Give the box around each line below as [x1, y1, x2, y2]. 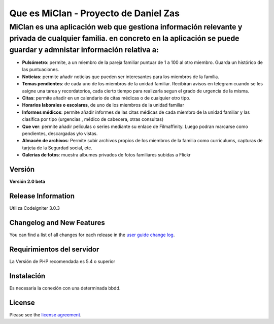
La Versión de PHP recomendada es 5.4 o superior [9, 258, 116, 264]
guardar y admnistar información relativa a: [9, 45, 159, 54]
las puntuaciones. [22, 67, 59, 73]
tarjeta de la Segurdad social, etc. [22, 145, 92, 151]
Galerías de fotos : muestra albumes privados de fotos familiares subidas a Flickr [22, 152, 191, 158]
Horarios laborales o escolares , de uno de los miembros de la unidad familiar [22, 102, 185, 108]
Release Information [9, 191, 75, 200]
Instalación [9, 272, 46, 280]
